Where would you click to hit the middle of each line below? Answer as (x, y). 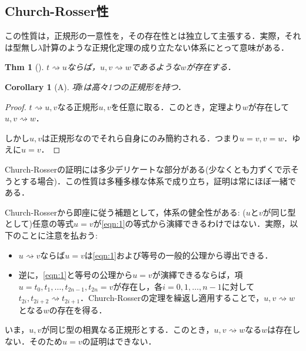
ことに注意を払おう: (59, 235)
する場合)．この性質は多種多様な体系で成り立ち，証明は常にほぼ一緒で (159, 181)
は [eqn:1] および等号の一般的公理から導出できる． (179, 255)
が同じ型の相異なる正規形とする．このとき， (128, 330)
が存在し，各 (138, 286)
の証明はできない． (119, 341)
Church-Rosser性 (57, 11)
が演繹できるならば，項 (197, 275)
